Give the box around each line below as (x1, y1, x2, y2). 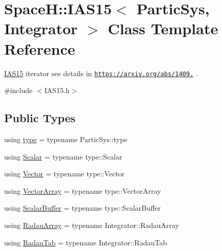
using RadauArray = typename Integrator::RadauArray (4, 219, 179, 230)
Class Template (108, 18, 218, 39)
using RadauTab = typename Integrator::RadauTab (4, 237, 167, 247)
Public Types (4, 110, 76, 126)
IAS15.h (44, 85, 70, 96)
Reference (4, 38, 75, 59)
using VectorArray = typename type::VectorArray (4, 185, 162, 196)
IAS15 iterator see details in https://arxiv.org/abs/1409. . (4, 67, 198, 78)
